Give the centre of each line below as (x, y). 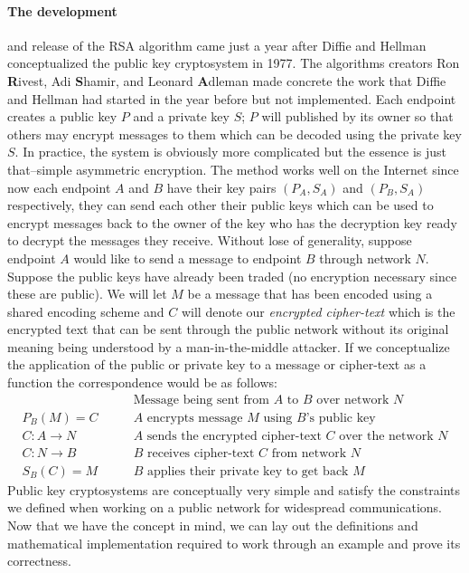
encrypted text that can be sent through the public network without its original (228, 329)
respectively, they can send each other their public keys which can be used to (220, 205)
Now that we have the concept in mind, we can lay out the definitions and (213, 525)
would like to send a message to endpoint (188, 258)
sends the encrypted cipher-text (234, 436)
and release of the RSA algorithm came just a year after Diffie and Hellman (217, 45)
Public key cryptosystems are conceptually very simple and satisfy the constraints (234, 489)
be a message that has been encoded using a (310, 294)
